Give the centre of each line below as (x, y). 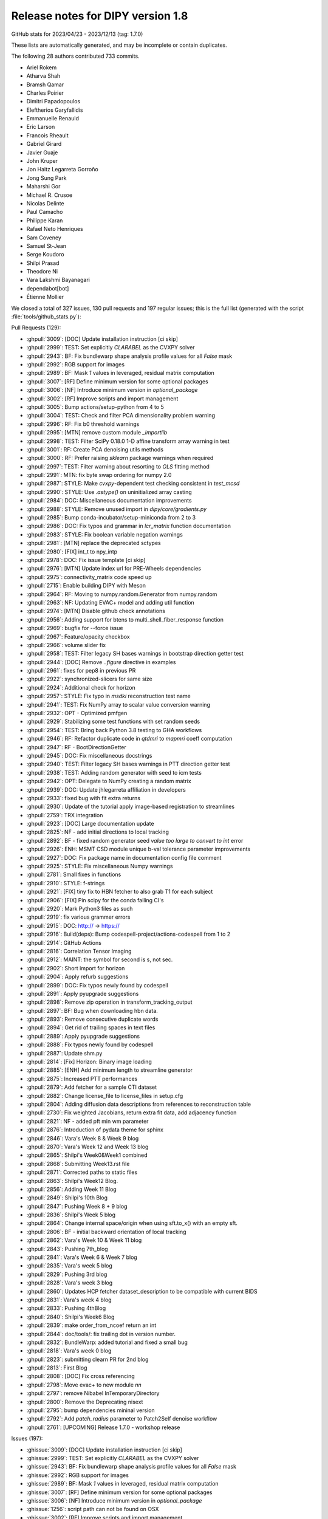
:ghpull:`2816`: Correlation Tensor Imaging (79, 951)
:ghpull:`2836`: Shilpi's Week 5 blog (71, 1215)
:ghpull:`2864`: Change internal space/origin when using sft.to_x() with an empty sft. (132, 1223)
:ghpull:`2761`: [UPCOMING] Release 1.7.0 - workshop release (103, 1427)
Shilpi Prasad (43, 263)
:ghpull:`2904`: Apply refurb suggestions (77, 977)
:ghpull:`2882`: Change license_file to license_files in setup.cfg (105, 1096)
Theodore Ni (42, 272)
